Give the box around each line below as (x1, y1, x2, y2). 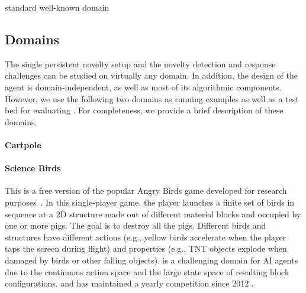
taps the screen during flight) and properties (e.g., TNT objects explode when (5, 242, 287, 255)
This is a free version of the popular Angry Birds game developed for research (5, 184, 287, 197)
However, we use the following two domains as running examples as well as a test (5, 92, 299, 105)
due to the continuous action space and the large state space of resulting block (5, 265, 289, 278)
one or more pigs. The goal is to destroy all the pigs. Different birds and (5, 219, 266, 232)
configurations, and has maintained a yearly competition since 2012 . (5, 277, 254, 289)
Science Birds (5, 162, 61, 174)
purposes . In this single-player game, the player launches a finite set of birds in (5, 196, 295, 208)
